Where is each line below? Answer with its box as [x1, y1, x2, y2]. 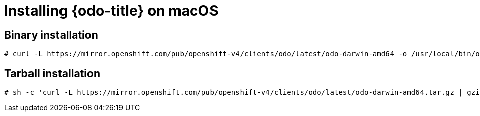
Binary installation [4, 28, 98, 41]
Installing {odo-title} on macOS [4, 2, 219, 19]
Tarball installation [4, 67, 100, 80]
